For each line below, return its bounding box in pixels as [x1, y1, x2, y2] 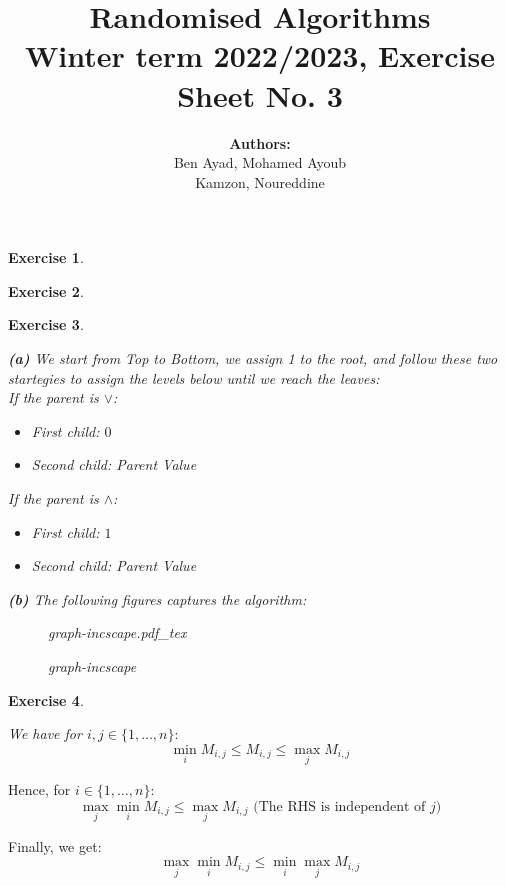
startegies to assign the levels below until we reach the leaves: [8, 367, 380, 388]
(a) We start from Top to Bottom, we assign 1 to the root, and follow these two [8, 348, 498, 369]
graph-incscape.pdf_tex [48, 622, 187, 643]
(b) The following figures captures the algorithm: [8, 588, 307, 609]
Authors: [229, 132, 291, 153]
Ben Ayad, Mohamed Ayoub [173, 152, 347, 173]
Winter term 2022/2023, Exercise [24, 35, 496, 76]
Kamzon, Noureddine [195, 171, 325, 192]
